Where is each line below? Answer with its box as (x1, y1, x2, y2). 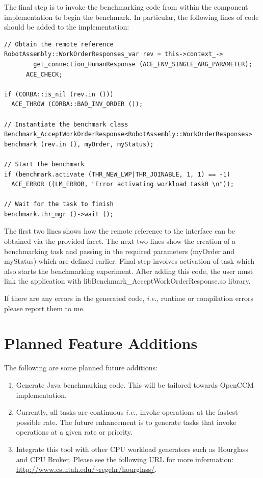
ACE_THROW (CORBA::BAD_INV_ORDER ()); (11, 100, 143, 108)
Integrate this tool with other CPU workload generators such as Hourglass (16, 443, 248, 454)
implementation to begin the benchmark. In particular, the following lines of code (4, 11, 259, 22)
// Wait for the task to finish (4, 200, 114, 208)
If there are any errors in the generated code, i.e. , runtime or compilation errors (4, 293, 253, 304)
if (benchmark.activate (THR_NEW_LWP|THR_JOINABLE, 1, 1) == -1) (4, 170, 230, 178)
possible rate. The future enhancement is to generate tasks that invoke (16, 416, 236, 427)
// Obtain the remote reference (4, 40, 114, 48)
